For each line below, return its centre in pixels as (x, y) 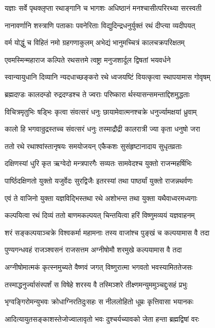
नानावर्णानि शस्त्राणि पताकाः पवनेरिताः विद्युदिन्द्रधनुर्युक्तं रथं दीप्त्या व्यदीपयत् (100, 25)
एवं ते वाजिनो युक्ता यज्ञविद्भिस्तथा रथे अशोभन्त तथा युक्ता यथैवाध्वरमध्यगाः (101, 198)
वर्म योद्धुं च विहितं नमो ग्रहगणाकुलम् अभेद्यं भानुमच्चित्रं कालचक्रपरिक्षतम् (95, 42)
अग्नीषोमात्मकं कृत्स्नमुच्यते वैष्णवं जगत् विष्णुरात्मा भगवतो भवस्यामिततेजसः (99, 267)
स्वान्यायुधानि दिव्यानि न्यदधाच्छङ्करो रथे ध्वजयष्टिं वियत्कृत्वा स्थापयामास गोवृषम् (107, 77)
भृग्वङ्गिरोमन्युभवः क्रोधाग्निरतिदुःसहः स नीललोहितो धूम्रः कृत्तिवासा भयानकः (99, 302)
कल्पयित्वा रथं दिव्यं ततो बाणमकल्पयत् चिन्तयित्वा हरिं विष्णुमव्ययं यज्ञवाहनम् (100, 215)
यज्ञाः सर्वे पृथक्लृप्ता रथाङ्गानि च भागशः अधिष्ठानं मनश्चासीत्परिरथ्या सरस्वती (103, 8)
